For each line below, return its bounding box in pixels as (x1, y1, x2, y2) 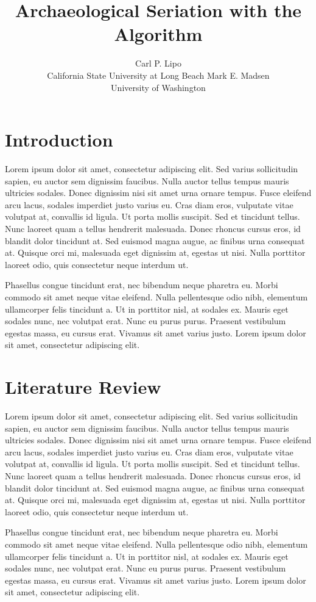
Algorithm (114, 21, 203, 46)
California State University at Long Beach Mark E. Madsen (47, 68, 270, 81)
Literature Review (5, 374, 161, 399)
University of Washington (111, 81, 206, 93)
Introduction (5, 127, 113, 152)
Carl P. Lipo (135, 57, 181, 70)
